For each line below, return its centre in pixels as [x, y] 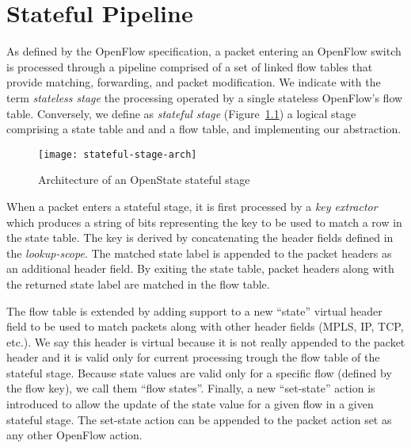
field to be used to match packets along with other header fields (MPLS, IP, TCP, [205, 326]
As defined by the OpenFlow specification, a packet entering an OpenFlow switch [204, 51]
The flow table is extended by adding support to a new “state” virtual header [194, 310]
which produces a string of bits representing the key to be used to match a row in [204, 222]
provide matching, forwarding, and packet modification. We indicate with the [194, 82]
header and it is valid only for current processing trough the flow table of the [193, 357]
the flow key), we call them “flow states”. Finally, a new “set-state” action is [191, 388]
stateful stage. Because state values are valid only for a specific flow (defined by [199, 372]
